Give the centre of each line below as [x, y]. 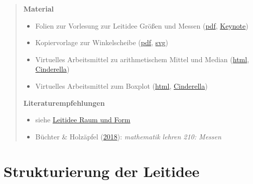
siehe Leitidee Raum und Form [83, 120]
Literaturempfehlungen [64, 103]
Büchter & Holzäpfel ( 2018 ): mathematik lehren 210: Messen [128, 136]
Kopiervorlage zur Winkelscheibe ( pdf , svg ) [102, 42]
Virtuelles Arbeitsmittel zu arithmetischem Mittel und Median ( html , [142, 59]
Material [38, 9]
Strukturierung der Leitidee [102, 171]
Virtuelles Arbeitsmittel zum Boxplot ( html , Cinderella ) [121, 85]
